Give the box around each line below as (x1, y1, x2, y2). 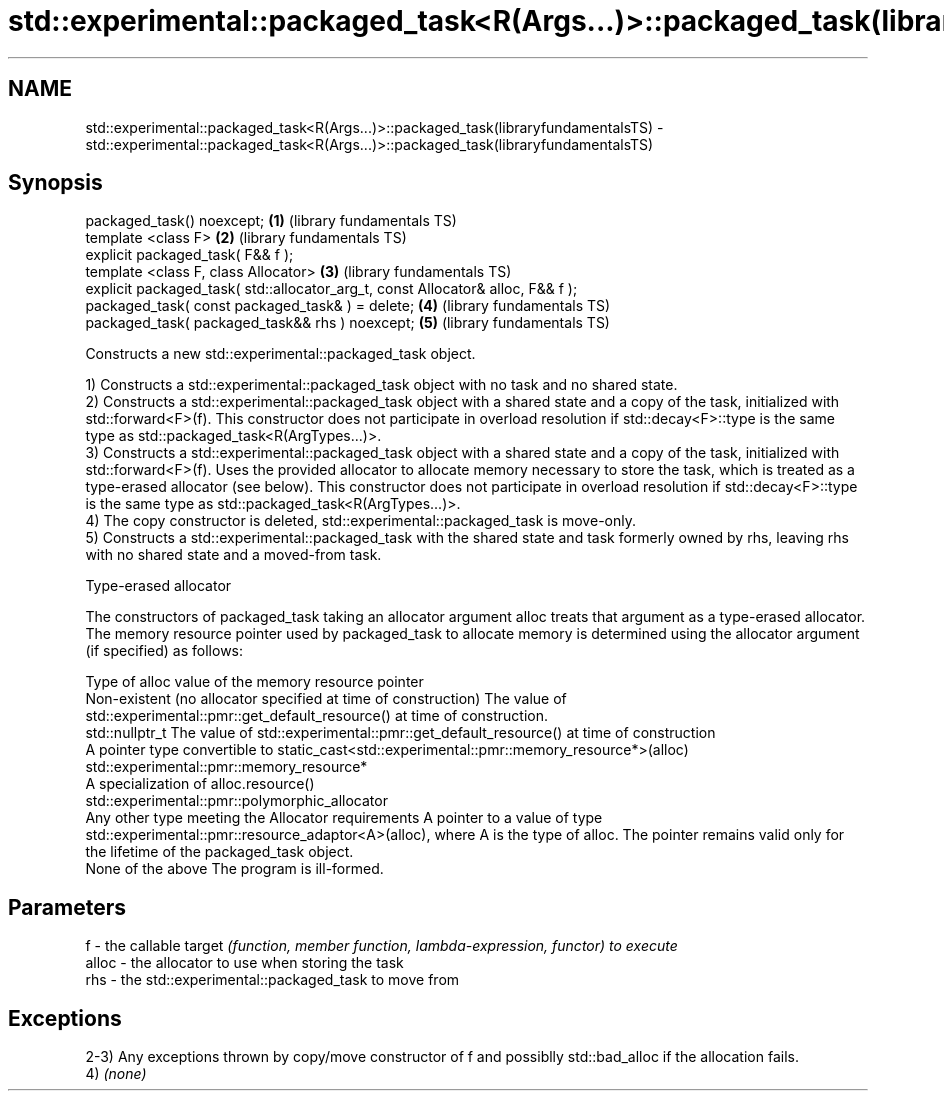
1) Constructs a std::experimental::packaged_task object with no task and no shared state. (85, 376, 678, 394)
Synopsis (8, 170, 103, 196)
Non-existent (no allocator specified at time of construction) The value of (85, 690, 567, 708)
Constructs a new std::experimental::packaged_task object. (85, 345, 476, 363)
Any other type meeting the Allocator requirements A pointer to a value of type (85, 809, 603, 827)
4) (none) (85, 1065, 147, 1083)
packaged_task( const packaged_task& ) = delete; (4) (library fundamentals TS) (85, 297, 611, 315)
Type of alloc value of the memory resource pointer (85, 673, 424, 691)
